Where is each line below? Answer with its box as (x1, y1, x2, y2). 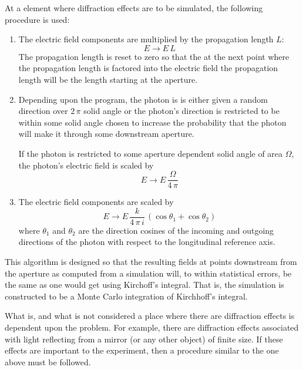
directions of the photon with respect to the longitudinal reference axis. (18, 236, 275, 248)
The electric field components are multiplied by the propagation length (18, 33, 274, 45)
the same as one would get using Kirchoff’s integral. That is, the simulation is (5, 278, 284, 291)
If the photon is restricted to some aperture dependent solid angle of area (18, 147, 283, 159)
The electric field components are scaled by (18, 196, 174, 208)
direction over (18, 105, 68, 117)
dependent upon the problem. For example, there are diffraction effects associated (5, 321, 299, 333)
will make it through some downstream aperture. (18, 127, 194, 140)
